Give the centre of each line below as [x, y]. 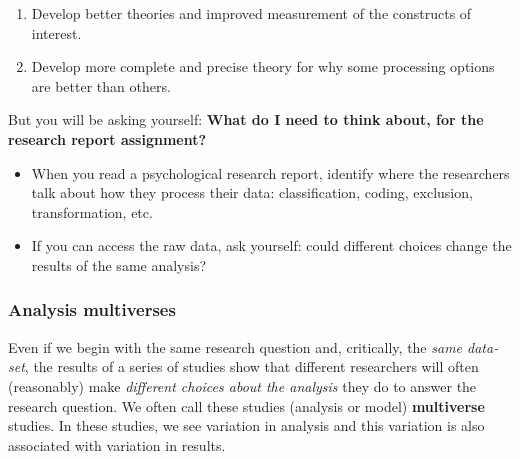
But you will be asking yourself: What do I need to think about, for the [246, 119]
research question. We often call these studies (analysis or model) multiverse [246, 405]
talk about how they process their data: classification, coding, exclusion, [252, 192]
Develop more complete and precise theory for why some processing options [263, 66]
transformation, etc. [92, 211]
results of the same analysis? [119, 264]
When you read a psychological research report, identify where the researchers [270, 172]
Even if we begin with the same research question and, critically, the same [235, 346]
